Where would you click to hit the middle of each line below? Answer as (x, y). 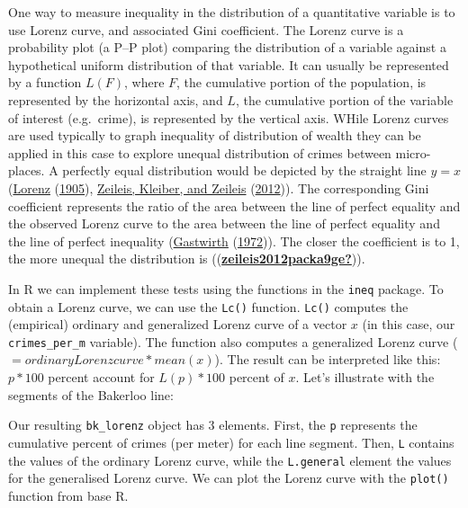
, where (144, 82)
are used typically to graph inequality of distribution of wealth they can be (215, 135)
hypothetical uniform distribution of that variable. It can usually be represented (229, 64)
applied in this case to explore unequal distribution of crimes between (200, 152)
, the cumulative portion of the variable (344, 99)
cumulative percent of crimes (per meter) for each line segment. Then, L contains (231, 442)
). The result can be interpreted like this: (328, 359)
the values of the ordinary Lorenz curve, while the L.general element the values (230, 460)
